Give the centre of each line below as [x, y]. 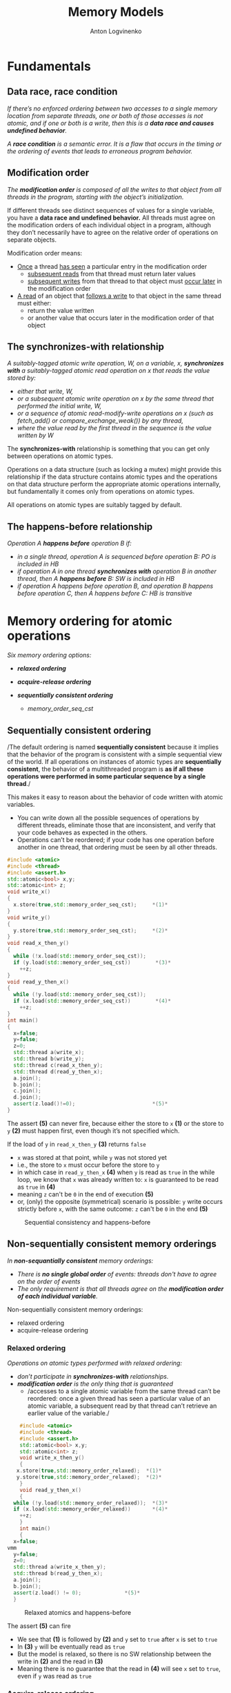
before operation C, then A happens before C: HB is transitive [104, 593]
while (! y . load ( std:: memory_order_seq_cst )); [80, 995]
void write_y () [29, 917]
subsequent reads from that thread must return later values [112, 274]
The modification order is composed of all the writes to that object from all [114, 189]
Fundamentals [49, 66]
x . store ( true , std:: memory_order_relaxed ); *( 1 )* [89, 1471]
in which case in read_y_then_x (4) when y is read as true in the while [116, 1172]
